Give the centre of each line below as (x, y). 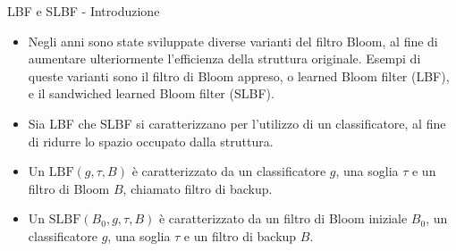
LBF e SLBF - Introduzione (84, 11)
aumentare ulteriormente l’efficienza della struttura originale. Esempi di (224, 59)
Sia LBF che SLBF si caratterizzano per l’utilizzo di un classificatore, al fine (237, 123)
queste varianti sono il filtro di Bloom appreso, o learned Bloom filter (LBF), (239, 75)
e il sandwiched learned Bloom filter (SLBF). (151, 93)
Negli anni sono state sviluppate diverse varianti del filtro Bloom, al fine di (233, 41)
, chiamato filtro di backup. (198, 188)
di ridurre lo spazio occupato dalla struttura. (151, 141)
